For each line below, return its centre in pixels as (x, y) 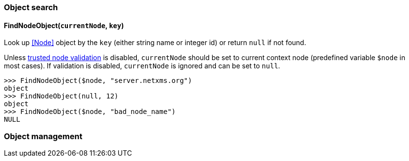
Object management (43, 136)
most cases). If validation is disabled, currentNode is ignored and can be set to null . (142, 66)
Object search (31, 7)
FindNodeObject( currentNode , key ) (64, 25)
